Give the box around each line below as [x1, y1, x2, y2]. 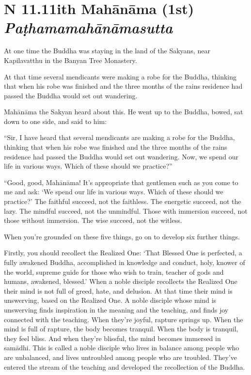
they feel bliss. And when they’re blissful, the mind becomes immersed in [4, 333, 221, 343]
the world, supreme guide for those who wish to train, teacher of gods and [4, 266, 224, 277]
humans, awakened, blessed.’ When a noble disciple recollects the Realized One [4, 276, 237, 286]
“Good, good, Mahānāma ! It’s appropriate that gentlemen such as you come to [4, 177, 238, 187]
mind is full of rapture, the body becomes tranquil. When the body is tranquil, [4, 324, 238, 334]
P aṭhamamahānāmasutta [4, 17, 173, 38]
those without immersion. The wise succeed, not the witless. [4, 215, 182, 225]
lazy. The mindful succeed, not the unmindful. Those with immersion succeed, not [4, 205, 248, 216]
